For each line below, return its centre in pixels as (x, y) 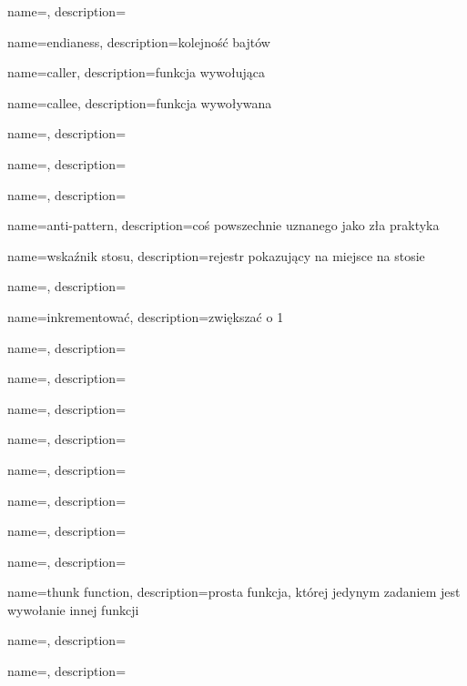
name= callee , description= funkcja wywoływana (140, 102)
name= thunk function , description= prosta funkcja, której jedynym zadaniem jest (234, 592)
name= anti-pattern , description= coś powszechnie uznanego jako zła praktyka (223, 225)
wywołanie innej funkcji (73, 609)
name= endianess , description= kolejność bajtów (139, 41)
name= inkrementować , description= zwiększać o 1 (146, 316)
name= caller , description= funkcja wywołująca (136, 72)
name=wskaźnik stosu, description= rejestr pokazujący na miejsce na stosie (216, 255)
